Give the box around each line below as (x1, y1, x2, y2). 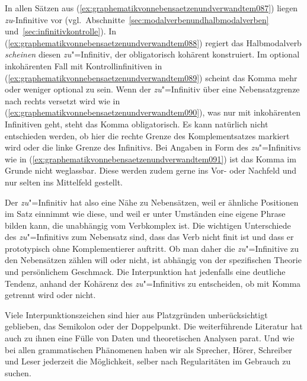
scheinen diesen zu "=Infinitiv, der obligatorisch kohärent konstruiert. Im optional (5, 48, 300, 60)
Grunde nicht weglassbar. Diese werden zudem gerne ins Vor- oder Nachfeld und (5, 164, 296, 177)
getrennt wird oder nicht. (5, 289, 96, 301)
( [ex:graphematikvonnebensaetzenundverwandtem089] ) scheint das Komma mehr (5, 71, 298, 84)
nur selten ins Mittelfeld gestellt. (5, 175, 123, 188)
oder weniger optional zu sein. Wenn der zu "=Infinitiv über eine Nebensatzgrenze (5, 83, 300, 95)
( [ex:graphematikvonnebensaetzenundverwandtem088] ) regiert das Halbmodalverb (5, 36, 302, 49)
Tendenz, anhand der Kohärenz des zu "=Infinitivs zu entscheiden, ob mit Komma (5, 277, 301, 289)
